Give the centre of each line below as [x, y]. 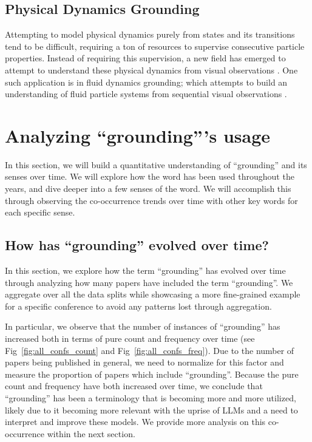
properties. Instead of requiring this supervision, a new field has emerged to [145, 58]
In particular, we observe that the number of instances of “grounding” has [143, 326]
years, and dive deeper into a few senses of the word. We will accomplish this [148, 189]
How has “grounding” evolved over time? [137, 245]
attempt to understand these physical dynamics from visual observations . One [151, 70]
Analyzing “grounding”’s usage [138, 135]
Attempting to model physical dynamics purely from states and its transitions [150, 34]
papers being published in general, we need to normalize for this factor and [144, 362]
